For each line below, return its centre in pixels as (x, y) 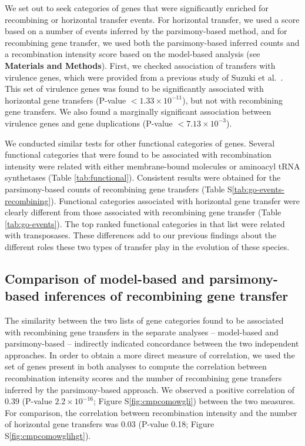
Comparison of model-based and (105, 278)
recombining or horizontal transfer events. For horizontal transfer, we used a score (152, 19)
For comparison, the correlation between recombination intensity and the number (151, 412)
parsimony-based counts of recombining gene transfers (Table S (118, 189)
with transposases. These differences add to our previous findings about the (140, 235)
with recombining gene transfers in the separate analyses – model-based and (142, 332)
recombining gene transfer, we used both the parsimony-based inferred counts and (152, 42)
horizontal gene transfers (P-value (66, 100)
